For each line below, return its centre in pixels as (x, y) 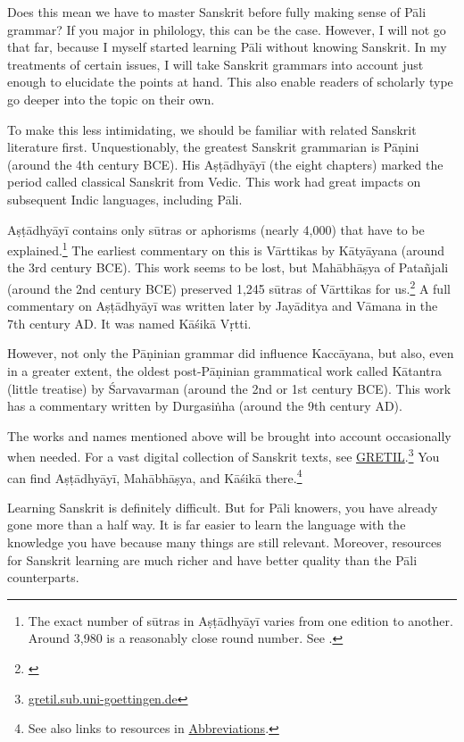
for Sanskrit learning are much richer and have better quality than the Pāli (212, 559)
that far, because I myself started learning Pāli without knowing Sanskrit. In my (227, 47)
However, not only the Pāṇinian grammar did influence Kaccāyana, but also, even (231, 353)
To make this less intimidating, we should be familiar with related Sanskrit (212, 129)
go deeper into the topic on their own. (111, 99)
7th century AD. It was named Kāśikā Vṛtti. (129, 323)
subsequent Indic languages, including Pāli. (125, 199)
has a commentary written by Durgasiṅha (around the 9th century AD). (205, 406)
